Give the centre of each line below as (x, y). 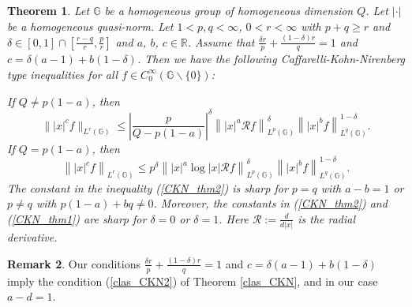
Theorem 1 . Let (49, 10)
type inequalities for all (63, 74)
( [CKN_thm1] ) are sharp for (77, 218)
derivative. (32, 237)
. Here (234, 218)
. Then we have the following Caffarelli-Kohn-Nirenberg (271, 59)
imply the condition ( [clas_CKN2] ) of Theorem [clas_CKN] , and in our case (193, 281)
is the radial (327, 218)
